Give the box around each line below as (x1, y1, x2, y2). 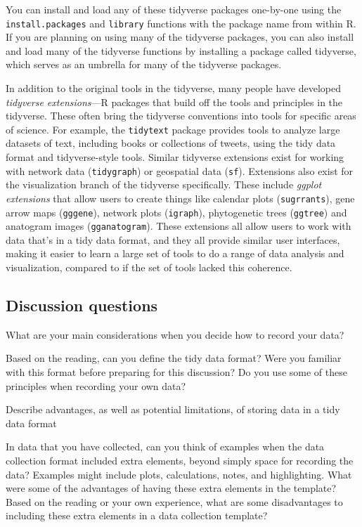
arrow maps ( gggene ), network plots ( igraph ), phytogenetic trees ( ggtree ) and (6, 204, 347, 219)
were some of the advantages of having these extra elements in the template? (6, 481, 337, 495)
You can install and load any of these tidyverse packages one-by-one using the (6, 2, 342, 16)
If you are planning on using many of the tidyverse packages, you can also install (6, 30, 354, 44)
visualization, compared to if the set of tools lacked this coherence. (6, 260, 292, 275)
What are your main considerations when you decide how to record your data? (6, 327, 344, 341)
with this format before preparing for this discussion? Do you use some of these (6, 365, 347, 379)
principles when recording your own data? (6, 378, 186, 393)
